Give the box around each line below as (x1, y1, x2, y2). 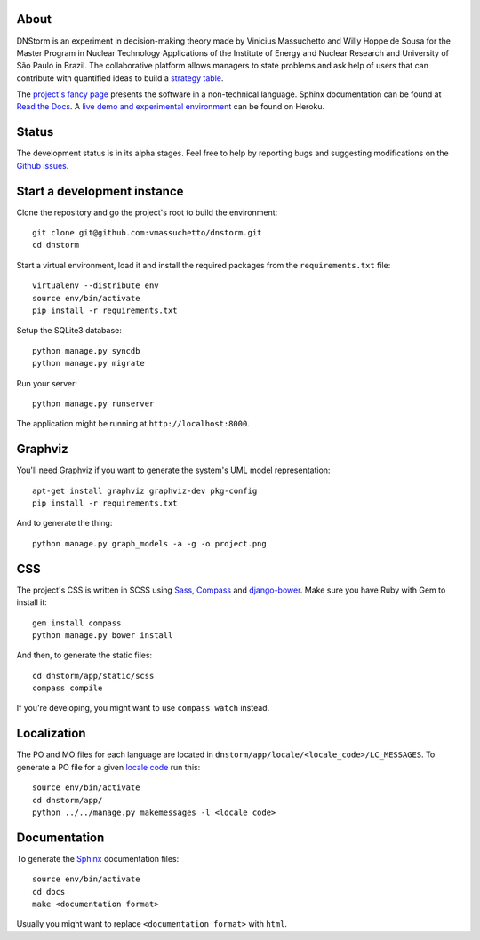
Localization (16, 726, 86, 741)
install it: (16, 597, 48, 608)
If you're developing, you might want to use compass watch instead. (16, 703, 270, 713)
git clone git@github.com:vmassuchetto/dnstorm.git (32, 227, 262, 238)
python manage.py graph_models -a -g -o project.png (32, 538, 267, 548)
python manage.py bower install (32, 630, 173, 640)
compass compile (32, 683, 103, 693)
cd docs (32, 887, 66, 896)
